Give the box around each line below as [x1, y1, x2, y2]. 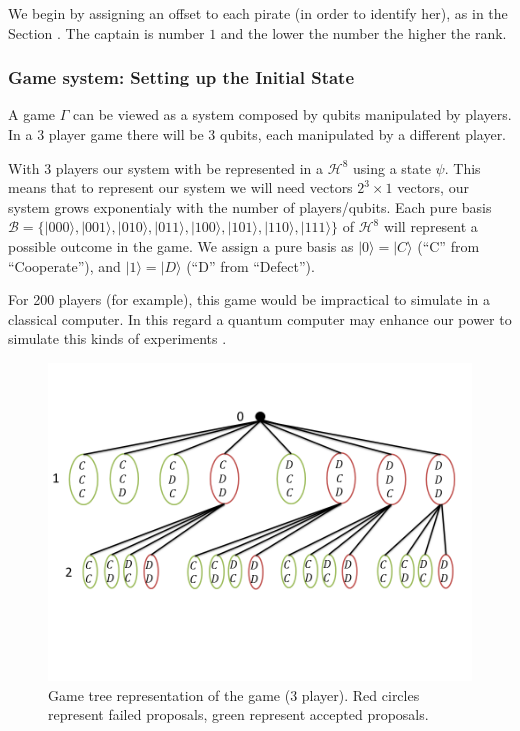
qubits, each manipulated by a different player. [220, 124, 507, 144]
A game [8, 104, 56, 125]
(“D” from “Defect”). [186, 255, 315, 276]
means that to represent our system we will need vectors [8, 177, 353, 198]
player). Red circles [301, 684, 420, 705]
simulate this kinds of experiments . [8, 328, 227, 349]
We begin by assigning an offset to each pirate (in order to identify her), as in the [8, 3, 508, 23]
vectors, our [397, 177, 469, 198]
